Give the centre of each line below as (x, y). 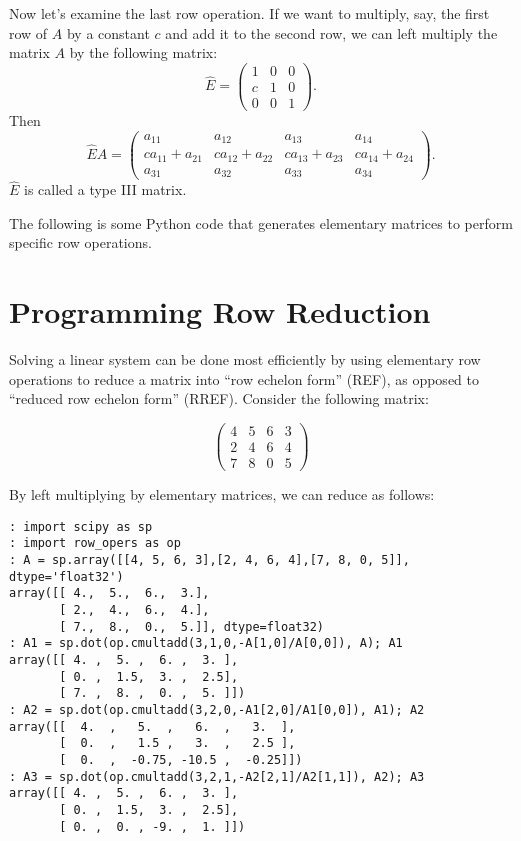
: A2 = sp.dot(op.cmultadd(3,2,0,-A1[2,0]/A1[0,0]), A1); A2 (217, 709)
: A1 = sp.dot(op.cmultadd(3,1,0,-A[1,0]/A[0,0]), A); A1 (206, 643)
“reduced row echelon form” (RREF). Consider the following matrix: (219, 398)
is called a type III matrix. (105, 189)
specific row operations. (80, 242)
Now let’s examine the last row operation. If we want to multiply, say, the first (249, 13)
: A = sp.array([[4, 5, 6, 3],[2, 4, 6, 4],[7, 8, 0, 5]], (209, 560)
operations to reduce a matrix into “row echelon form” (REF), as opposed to (244, 378)
